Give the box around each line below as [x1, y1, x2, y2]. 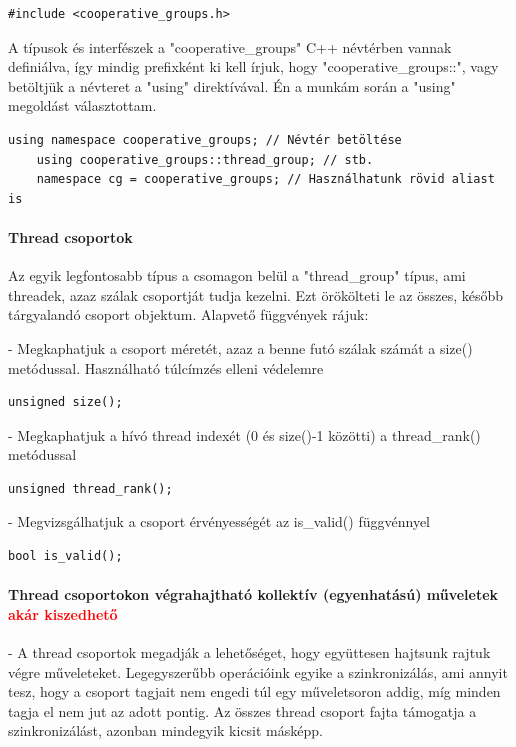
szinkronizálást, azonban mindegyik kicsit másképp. [8, 720, 323, 741]
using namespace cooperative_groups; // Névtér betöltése [8, 132, 402, 147]
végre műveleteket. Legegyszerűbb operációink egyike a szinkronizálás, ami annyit [8, 661, 508, 682]
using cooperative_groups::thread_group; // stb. [36, 152, 374, 167]
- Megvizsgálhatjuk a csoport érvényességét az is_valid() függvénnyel [8, 511, 430, 532]
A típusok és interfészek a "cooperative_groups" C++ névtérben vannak [8, 36, 452, 57]
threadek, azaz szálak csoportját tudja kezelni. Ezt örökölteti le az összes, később [8, 284, 503, 305]
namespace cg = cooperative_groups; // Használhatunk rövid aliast [36, 172, 495, 187]
